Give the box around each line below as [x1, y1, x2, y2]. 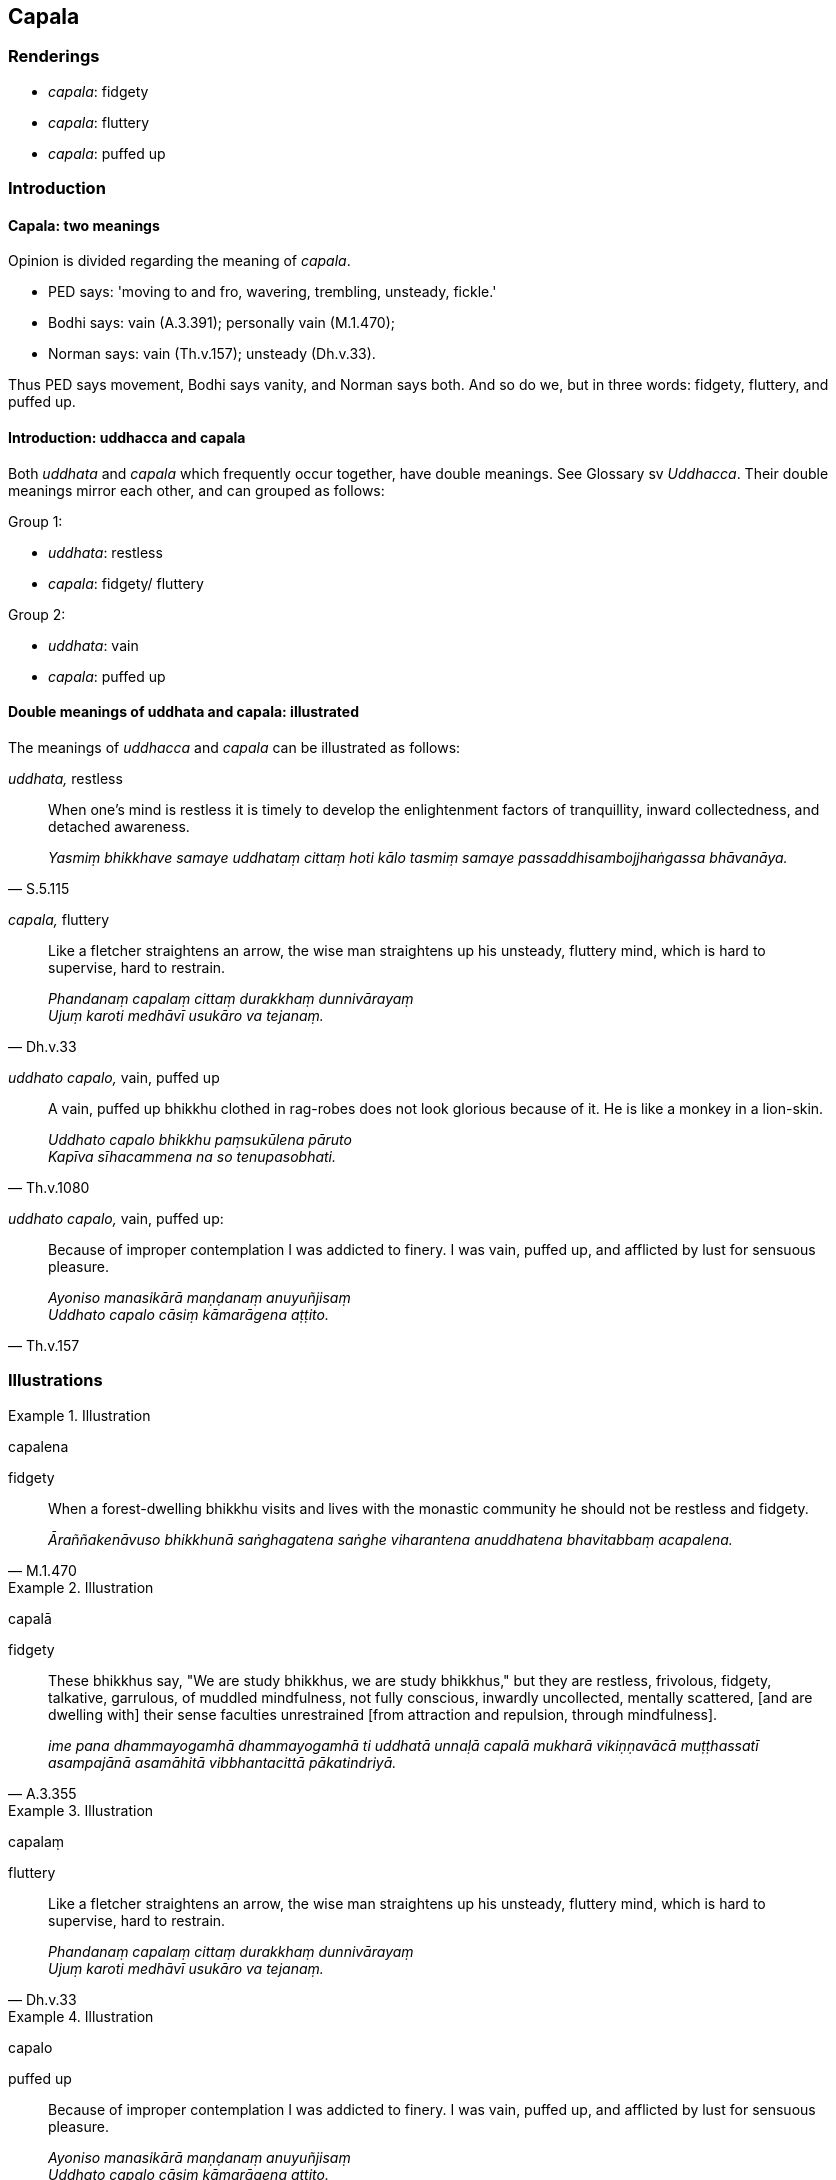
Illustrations [8, 1370, 103, 1391]
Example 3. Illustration [8, 1801, 154, 1819]
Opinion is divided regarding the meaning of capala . [8, 252, 351, 270]
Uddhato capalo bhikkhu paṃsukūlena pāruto [48, 1130, 352, 1148]
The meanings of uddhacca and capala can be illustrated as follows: [8, 738, 461, 756]
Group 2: [8, 605, 66, 623]
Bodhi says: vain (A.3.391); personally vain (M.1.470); [48, 314, 396, 332]
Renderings [8, 46, 100, 67]
